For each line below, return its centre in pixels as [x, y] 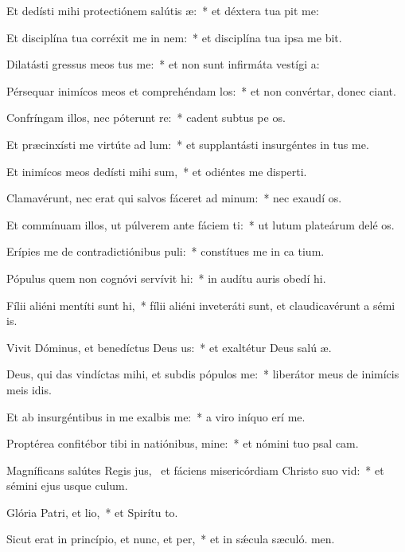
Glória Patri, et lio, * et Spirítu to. [92, 512]
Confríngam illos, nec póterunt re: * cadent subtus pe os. [146, 117]
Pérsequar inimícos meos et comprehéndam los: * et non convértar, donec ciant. [201, 90]
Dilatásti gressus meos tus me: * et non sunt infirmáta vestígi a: [163, 64]
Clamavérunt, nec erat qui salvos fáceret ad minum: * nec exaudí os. [174, 198]
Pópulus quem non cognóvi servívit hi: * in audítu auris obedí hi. [166, 278]
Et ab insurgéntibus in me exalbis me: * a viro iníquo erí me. [156, 416]
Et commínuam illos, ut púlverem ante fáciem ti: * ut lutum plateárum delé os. [201, 224]
